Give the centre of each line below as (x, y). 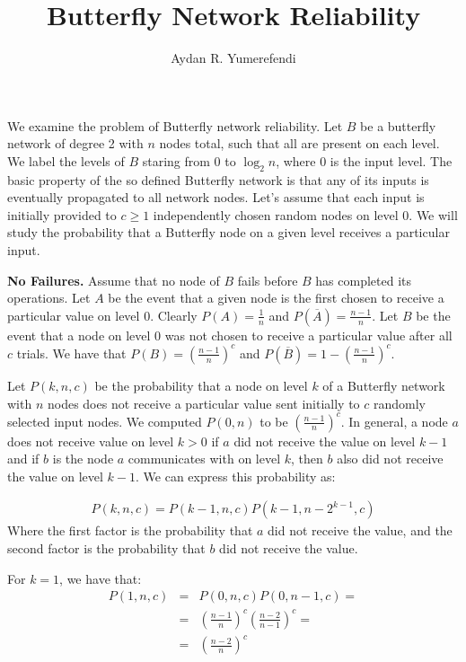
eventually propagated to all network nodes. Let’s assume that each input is (216, 197)
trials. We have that (71, 353)
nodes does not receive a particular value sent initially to (203, 403)
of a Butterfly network (384, 385)
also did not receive (390, 459)
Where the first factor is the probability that (130, 530)
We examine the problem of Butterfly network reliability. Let (175, 125)
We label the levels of (66, 160)
